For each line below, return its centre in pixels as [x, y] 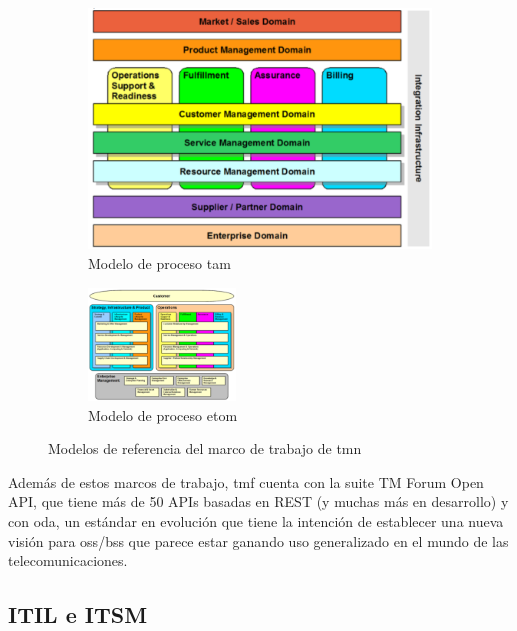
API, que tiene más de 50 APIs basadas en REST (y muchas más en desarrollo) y [258, 501]
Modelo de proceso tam [159, 262]
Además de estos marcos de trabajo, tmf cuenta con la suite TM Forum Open [246, 481]
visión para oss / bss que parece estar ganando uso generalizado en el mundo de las [258, 540]
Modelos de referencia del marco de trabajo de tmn [205, 448]
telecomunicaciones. [68, 560]
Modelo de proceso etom [163, 414]
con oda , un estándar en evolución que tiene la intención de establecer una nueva [256, 520]
